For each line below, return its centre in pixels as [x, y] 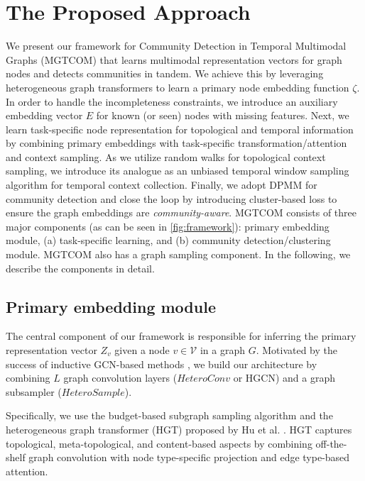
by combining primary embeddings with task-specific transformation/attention [176, 143]
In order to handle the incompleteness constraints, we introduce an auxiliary [172, 101]
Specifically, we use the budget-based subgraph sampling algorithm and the [169, 415]
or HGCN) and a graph [284, 378]
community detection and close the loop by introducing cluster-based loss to [171, 198]
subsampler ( [34, 391]
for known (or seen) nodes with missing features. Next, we [223, 115]
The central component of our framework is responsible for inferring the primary [181, 336]
